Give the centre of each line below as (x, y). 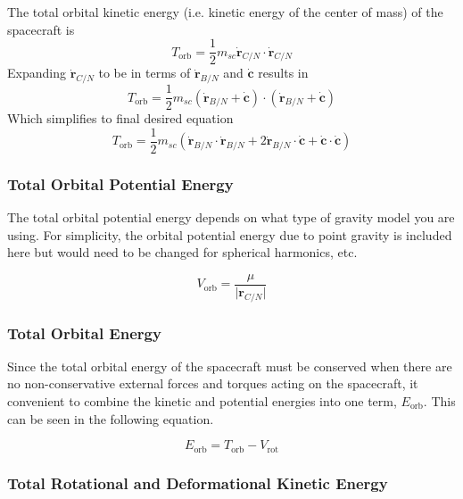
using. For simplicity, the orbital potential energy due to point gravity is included (230, 234)
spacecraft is (41, 29)
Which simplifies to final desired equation (120, 118)
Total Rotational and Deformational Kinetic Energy (198, 482)
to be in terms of (145, 73)
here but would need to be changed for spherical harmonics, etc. (182, 252)
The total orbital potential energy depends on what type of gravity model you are (231, 216)
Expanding (37, 73)
